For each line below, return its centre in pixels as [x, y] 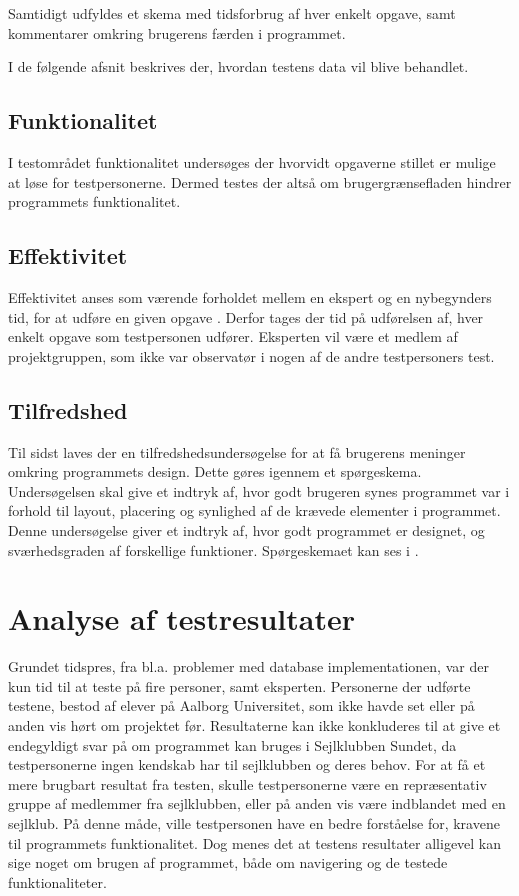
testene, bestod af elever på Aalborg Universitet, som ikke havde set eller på [241, 705]
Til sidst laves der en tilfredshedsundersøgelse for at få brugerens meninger [237, 451]
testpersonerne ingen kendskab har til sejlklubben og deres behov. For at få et [247, 764]
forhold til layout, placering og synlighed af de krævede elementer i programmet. [254, 510]
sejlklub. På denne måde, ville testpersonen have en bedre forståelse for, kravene [254, 822]
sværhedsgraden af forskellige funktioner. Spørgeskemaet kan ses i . [213, 549]
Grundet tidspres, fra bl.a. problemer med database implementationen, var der [248, 666]
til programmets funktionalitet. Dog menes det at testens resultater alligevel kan [255, 842]
